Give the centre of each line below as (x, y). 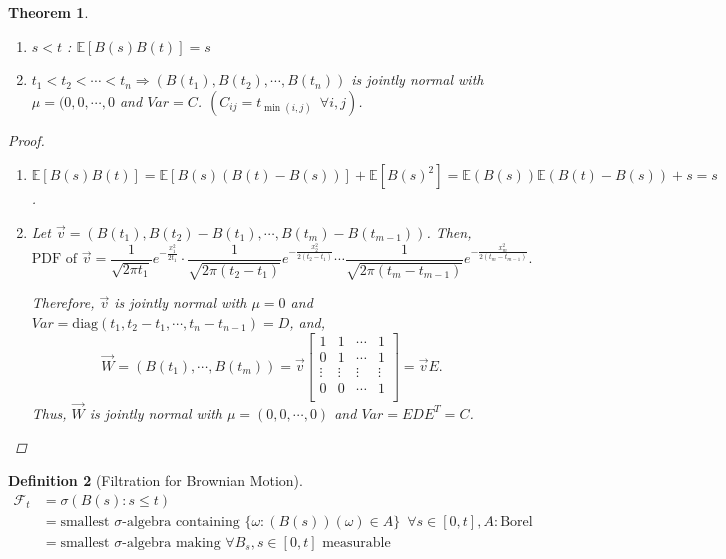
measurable (356, 542)
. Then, (449, 231)
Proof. (26, 139)
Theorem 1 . (48, 12)
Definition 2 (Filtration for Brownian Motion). (155, 480)
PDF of (54, 259)
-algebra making (171, 542)
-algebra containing (181, 521)
